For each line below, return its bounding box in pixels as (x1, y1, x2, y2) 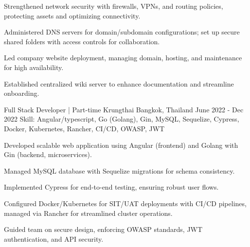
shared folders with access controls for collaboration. (4, 36, 160, 46)
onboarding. (4, 88, 39, 98)
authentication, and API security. (4, 233, 104, 244)
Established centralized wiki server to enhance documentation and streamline (4, 78, 234, 88)
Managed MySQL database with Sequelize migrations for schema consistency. (4, 165, 235, 176)
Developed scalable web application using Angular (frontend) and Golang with (4, 140, 238, 150)
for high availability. (4, 62, 64, 72)
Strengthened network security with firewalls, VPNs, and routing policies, (4, 1, 223, 11)
